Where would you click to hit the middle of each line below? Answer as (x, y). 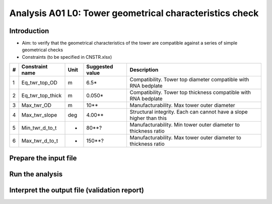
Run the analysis (36, 174)
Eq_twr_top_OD (40, 83)
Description (144, 70)
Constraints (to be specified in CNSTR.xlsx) (67, 57)
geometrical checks (42, 50)
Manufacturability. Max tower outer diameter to (185, 138)
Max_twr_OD (37, 106)
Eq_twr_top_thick (42, 95)
